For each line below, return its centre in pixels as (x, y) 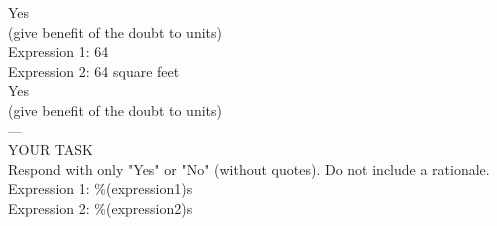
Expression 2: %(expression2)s (100, 207)
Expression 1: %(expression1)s (100, 188)
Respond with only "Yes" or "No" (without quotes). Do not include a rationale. (249, 168)
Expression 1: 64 (58, 51)
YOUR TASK (50, 149)
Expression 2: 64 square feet (94, 70)
